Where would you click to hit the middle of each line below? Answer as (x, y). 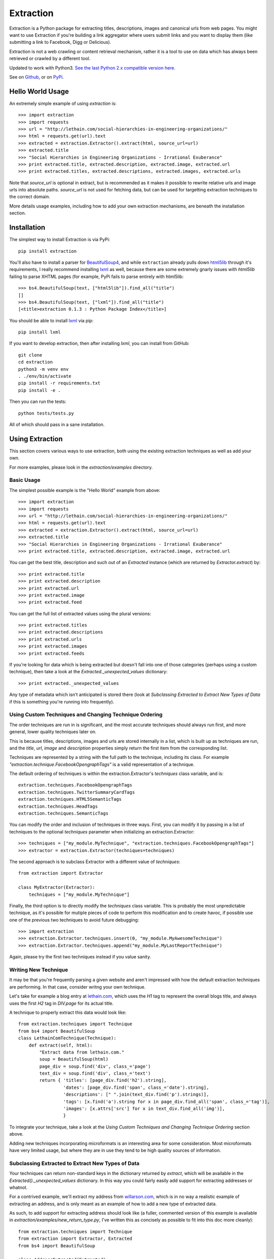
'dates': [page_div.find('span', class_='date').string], (136, 1087)
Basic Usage (25, 480)
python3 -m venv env (43, 369)
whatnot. (18, 1187)
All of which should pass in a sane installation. (57, 424)
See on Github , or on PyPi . (36, 77)
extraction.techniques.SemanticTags (63, 814)
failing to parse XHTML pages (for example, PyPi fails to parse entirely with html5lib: (97, 276)
